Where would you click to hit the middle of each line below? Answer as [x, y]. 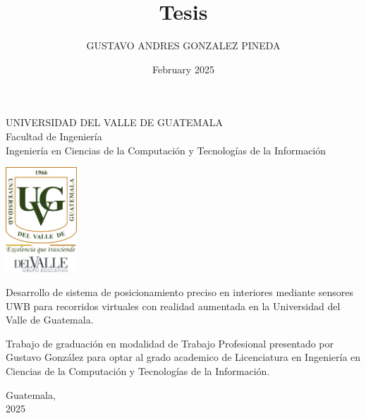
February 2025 [183, 69]
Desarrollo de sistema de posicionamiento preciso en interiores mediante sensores [179, 291]
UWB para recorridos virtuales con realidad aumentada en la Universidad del [173, 306]
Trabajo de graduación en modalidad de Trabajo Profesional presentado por [170, 343]
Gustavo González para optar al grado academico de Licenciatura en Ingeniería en [183, 357]
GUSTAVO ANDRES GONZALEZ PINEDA [183, 45]
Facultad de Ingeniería [54, 136]
